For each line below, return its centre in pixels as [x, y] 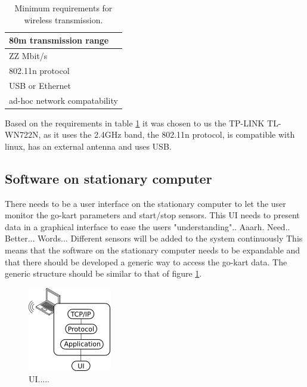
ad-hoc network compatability [63, 100]
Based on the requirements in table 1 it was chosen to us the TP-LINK [135, 123]
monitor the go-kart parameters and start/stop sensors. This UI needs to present [152, 215]
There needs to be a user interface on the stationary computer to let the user [145, 203]
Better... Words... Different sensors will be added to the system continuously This [154, 238]
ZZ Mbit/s [28, 56]
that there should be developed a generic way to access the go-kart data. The [146, 261]
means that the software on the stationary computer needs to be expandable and [153, 250]
